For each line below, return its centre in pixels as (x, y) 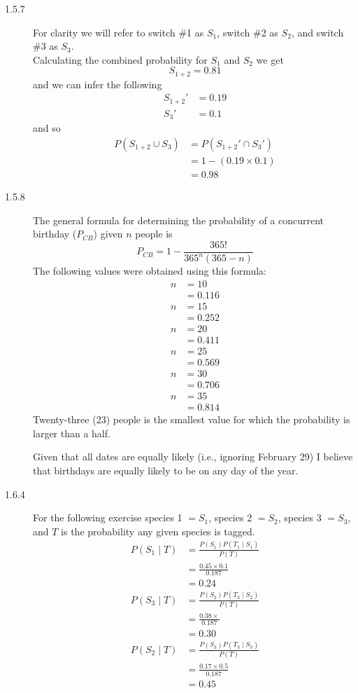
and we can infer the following (98, 84)
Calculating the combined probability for (120, 59)
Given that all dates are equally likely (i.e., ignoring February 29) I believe (193, 457)
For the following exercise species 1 (108, 517)
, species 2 (230, 517)
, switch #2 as (248, 32)
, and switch (317, 32)
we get (270, 59)
